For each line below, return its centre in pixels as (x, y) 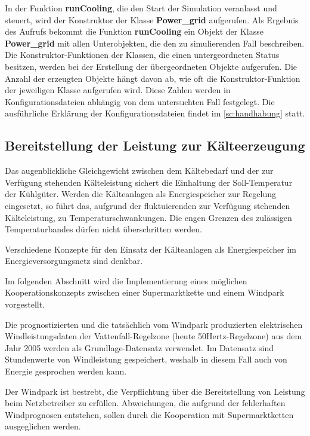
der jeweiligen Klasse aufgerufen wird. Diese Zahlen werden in (118, 90)
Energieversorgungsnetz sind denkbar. (74, 261)
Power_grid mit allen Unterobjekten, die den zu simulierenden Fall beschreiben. (155, 43)
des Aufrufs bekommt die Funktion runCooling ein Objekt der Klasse (134, 31)
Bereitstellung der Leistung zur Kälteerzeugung (155, 145)
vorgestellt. (25, 304)
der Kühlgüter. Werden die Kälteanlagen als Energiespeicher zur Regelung (141, 194)
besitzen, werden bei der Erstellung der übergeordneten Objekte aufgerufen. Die (151, 66)
